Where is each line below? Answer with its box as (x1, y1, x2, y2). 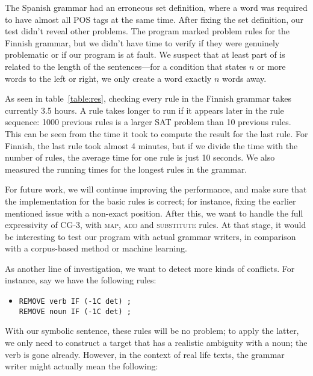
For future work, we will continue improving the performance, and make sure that (5, 183, 307, 196)
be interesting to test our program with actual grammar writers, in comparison (5, 230, 296, 242)
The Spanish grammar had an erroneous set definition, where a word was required (5, 1, 308, 13)
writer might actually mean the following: (5, 360, 158, 372)
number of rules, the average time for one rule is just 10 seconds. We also (5, 151, 275, 164)
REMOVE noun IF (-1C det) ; (19, 307, 131, 316)
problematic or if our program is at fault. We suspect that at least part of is (5, 48, 285, 61)
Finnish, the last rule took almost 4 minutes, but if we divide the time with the (5, 139, 298, 152)
